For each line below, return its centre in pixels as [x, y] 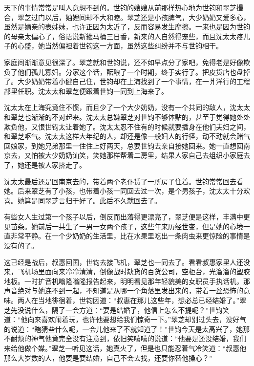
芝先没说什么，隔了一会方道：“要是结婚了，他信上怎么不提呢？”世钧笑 [117, 310]
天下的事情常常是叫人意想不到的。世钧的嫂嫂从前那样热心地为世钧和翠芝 [120, 7]
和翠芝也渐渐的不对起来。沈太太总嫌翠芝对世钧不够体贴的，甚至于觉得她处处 [127, 117]
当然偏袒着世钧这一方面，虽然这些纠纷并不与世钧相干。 [134, 46]
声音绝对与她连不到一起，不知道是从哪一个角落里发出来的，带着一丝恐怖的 [124, 291]
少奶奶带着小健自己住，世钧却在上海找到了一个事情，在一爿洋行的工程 [137, 81]
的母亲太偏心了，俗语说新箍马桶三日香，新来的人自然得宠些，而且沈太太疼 [124, 36]
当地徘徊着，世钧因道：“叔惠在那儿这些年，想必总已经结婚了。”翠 [142, 300]
